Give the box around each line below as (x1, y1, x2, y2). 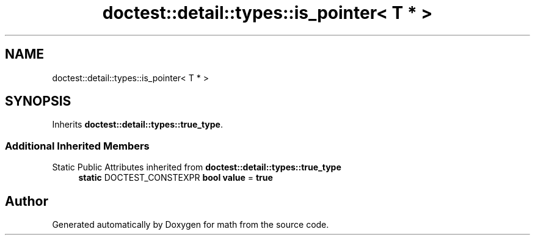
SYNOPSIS (5, 93, 71, 109)
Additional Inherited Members (5, 139, 150, 152)
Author (5, 193, 48, 209)
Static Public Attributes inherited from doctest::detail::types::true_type (52, 162, 341, 173)
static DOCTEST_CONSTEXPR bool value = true (78, 172, 273, 183)
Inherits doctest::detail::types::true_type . (52, 119, 224, 130)
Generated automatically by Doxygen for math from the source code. (52, 219, 329, 230)
